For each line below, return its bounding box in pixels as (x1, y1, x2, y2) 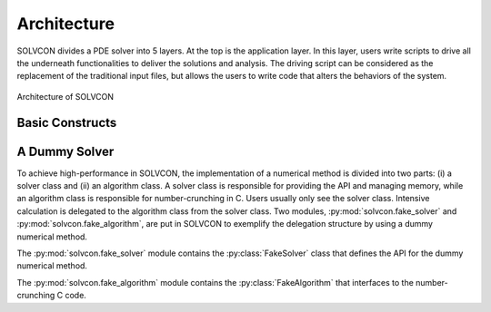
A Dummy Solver (16, 143, 115, 159)
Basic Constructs (16, 114, 117, 131)
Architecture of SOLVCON (16, 91, 114, 102)
